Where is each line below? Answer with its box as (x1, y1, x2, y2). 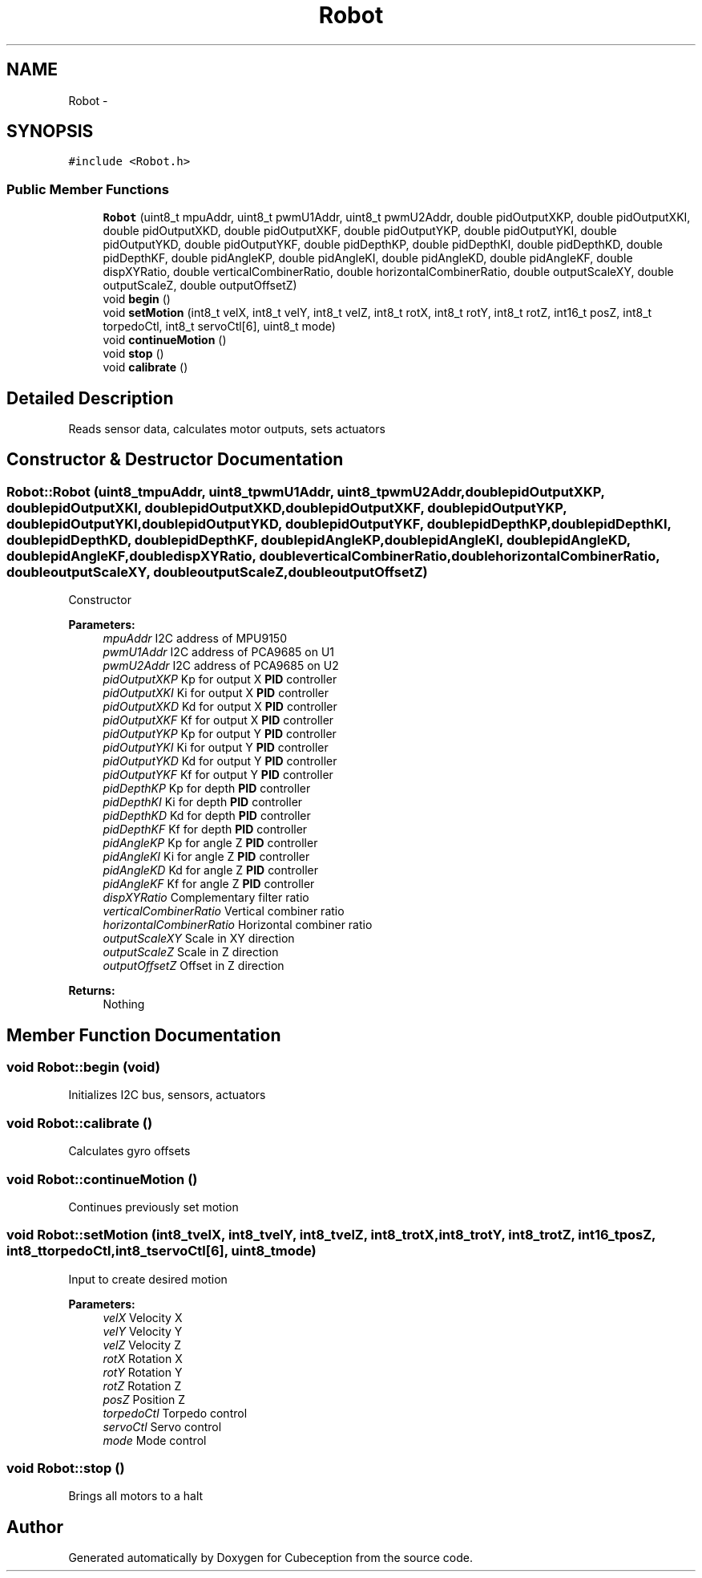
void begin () (103, 292, 171, 306)
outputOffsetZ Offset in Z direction (103, 959, 284, 973)
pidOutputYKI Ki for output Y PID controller (103, 740, 329, 755)
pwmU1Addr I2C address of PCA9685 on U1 (103, 645, 335, 659)
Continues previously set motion (68, 1199, 239, 1214)
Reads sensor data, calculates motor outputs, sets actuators (68, 422, 385, 436)
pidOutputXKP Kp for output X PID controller (103, 672, 337, 687)
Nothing (103, 997, 145, 1012)
